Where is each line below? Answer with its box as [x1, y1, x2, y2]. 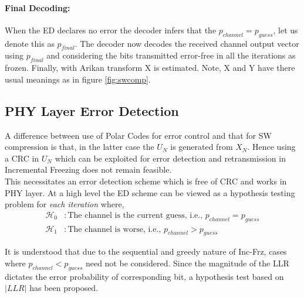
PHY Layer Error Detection [5, 101, 179, 119]
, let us [273, 23, 298, 36]
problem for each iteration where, [5, 198, 124, 210]
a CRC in [5, 152, 39, 164]
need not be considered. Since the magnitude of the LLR [85, 256, 289, 269]
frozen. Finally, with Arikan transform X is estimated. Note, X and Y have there [5, 61, 295, 74]
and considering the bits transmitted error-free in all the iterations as [46, 49, 296, 61]
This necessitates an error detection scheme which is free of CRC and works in [5, 174, 287, 187]
